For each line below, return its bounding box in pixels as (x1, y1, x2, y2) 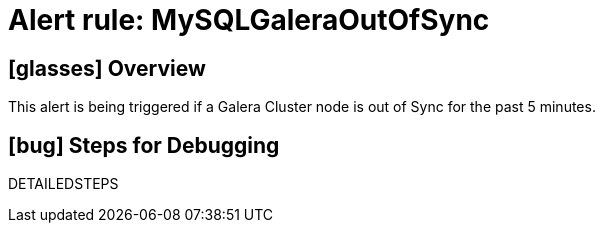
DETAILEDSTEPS (8, 175, 119, 193)
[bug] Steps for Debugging (8, 132, 280, 158)
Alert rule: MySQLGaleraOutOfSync (8, 3, 490, 37)
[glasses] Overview (8, 55, 206, 81)
